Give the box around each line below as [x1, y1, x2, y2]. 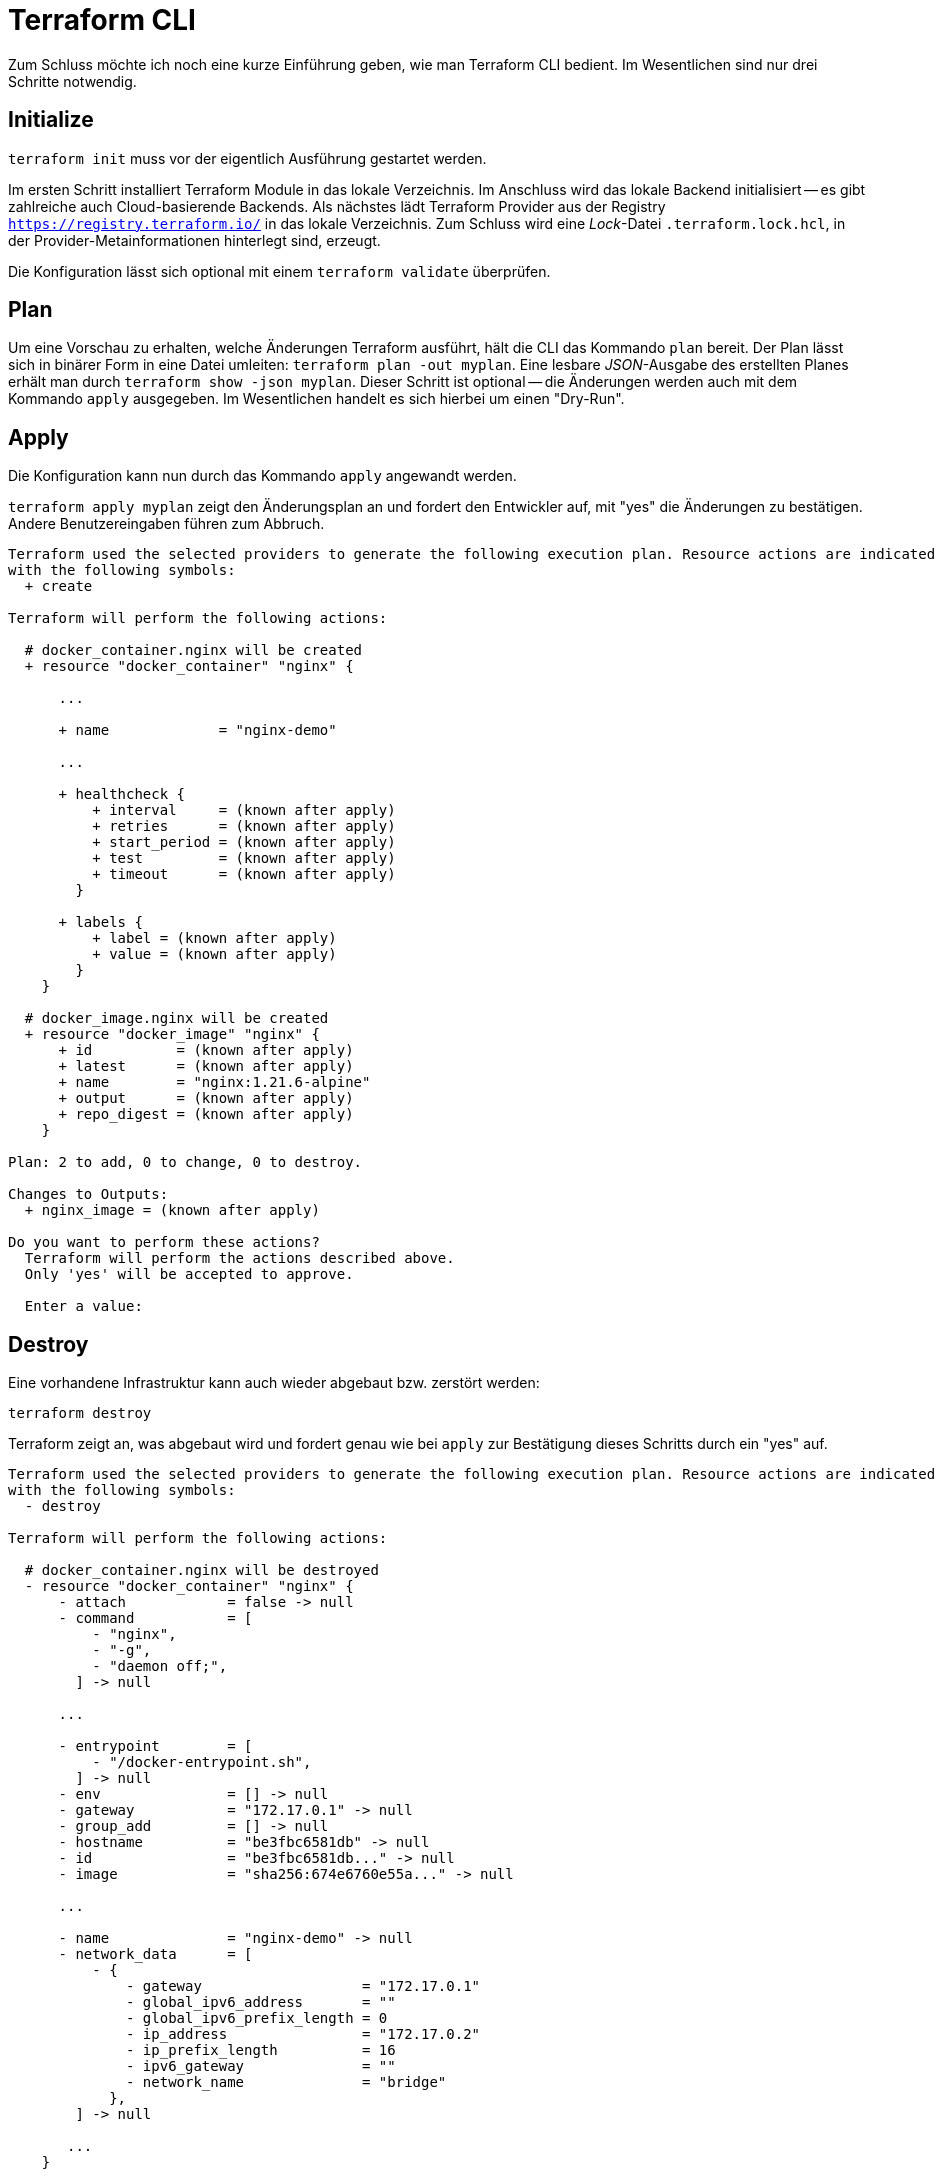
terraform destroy [8, 1405, 152, 1422]
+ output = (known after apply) [58, 1090, 354, 1107]
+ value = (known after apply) [92, 946, 337, 963]
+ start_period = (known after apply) [92, 834, 396, 851]
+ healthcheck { [58, 786, 186, 803]
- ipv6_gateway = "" [126, 2058, 396, 2075]
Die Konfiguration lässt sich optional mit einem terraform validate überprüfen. [8, 262, 551, 280]
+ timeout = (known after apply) [92, 866, 396, 883]
